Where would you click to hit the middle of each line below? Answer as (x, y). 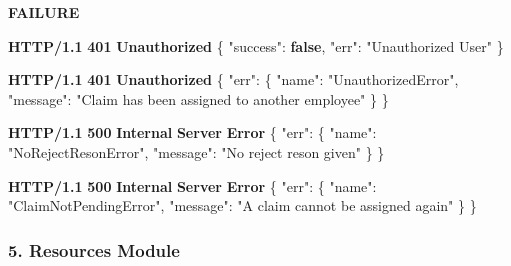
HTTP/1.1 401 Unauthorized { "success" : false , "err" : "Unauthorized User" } (256, 45)
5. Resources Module (94, 249)
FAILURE (44, 12)
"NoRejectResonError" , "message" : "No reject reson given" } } (196, 151)
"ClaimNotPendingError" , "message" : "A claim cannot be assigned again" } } (242, 205)
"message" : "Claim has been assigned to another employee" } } (198, 98)
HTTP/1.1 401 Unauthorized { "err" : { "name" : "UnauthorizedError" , (233, 79)
